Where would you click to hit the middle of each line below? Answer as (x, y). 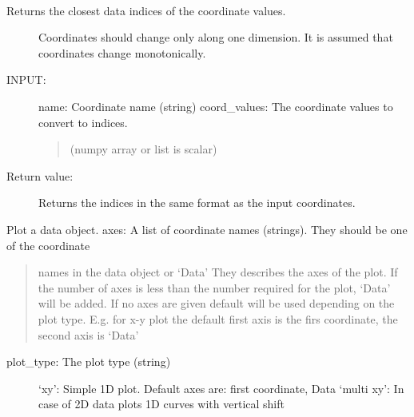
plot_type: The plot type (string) (89, 361)
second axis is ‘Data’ (88, 334)
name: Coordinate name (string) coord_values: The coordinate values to (216, 106)
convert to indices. (83, 122)
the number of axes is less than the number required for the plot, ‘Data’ (214, 287)
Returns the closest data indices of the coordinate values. (146, 10)
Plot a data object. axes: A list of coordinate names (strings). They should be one (207, 229)
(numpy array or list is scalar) (143, 149)
